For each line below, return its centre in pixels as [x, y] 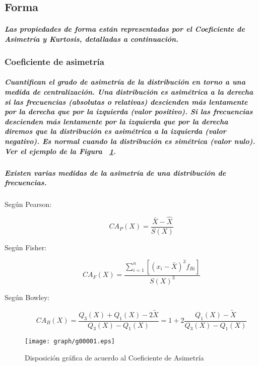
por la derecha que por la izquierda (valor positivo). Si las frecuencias [129, 112]
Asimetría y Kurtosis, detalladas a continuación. [92, 39]
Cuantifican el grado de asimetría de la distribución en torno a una [125, 82]
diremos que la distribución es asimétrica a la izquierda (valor [115, 131]
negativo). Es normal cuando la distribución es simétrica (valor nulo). [130, 141]
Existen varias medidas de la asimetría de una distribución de [115, 172]
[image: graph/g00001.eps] [70, 342]
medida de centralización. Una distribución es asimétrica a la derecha [129, 92]
